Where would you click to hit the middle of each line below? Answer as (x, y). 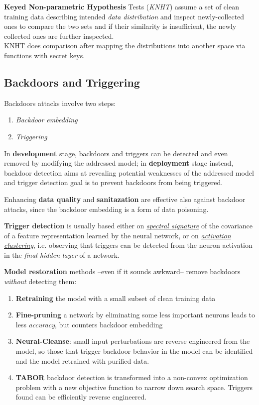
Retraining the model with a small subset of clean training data (116, 298)
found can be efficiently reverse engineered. (81, 397)
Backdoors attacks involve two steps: (60, 103)
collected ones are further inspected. (59, 36)
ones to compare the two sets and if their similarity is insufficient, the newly (120, 26)
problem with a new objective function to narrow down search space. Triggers (134, 387)
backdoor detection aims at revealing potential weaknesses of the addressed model (129, 172)
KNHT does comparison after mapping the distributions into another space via (125, 46)
